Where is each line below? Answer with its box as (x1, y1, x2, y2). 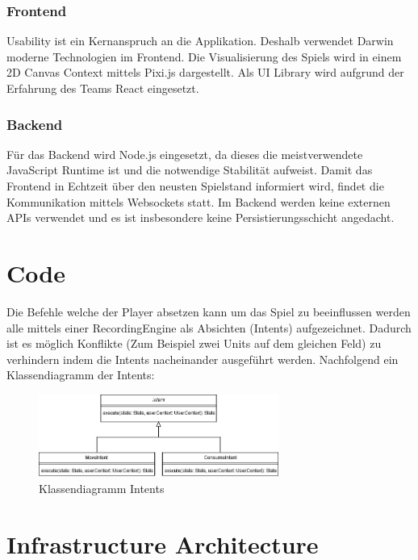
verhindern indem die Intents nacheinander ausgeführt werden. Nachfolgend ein (6, 350, 399, 367)
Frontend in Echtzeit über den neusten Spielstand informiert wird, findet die (6, 178, 384, 194)
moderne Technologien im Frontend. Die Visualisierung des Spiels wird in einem (6, 48, 402, 65)
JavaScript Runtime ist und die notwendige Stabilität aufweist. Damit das (6, 161, 373, 178)
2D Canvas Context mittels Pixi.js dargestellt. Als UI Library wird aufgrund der (6, 64, 404, 81)
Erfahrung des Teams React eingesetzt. (6, 80, 199, 96)
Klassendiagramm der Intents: (6, 366, 155, 383)
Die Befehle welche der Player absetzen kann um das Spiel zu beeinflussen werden (6, 303, 411, 320)
